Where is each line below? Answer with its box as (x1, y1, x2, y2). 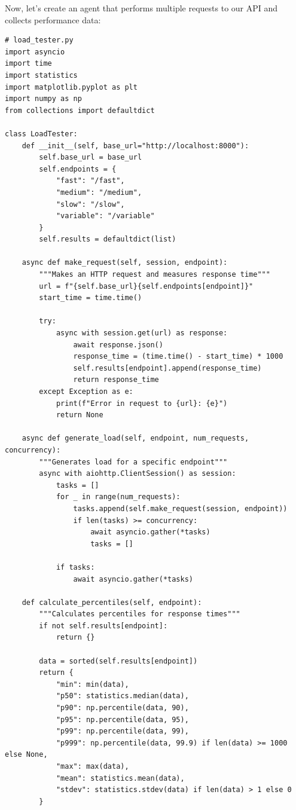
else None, (5, 750, 48, 759)
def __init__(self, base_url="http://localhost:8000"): (22, 141, 249, 150)
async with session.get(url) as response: (56, 329, 228, 338)
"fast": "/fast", (56, 176, 125, 185)
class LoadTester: (5, 129, 78, 138)
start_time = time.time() (39, 294, 142, 302)
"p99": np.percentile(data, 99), (56, 727, 189, 736)
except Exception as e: (39, 387, 133, 396)
